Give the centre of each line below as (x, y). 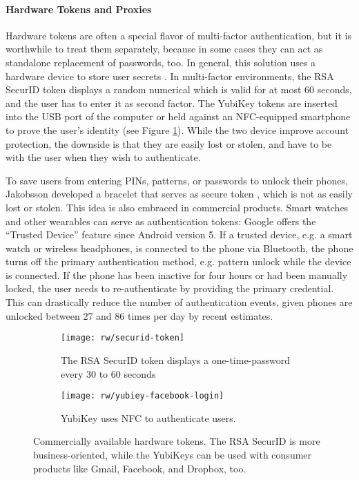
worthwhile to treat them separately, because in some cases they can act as (164, 49)
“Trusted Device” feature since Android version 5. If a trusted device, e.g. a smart (179, 234)
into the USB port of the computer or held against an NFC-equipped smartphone (178, 116)
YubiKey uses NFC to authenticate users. (148, 417)
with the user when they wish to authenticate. (103, 157)
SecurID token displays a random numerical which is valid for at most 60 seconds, (179, 89)
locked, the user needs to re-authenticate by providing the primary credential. (170, 288)
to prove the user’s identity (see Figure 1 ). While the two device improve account (177, 129)
